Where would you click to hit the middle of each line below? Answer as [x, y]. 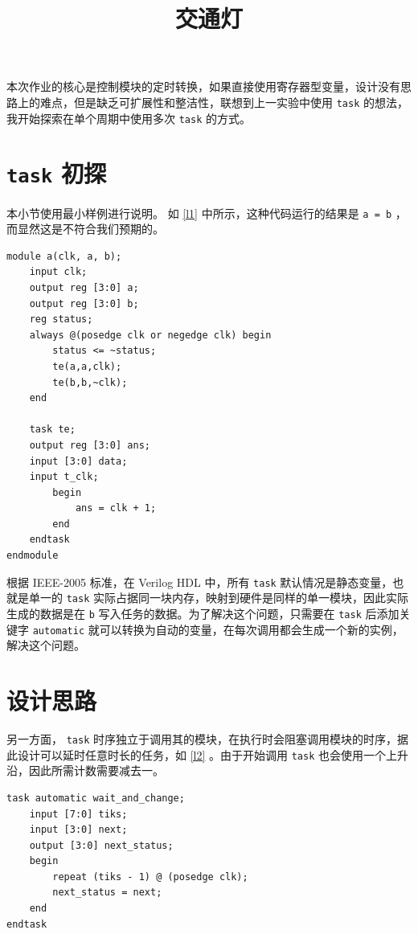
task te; [52, 430]
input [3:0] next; [78, 830]
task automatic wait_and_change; [96, 798]
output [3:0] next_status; [101, 845]
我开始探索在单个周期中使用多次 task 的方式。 [129, 118]
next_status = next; [107, 893]
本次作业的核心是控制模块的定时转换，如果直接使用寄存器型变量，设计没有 [203, 86]
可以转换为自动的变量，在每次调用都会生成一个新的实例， [251, 629]
